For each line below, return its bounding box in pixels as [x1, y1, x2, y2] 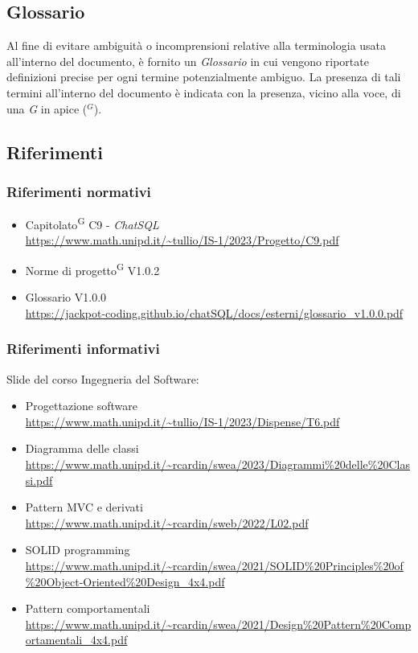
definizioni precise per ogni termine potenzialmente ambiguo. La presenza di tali [6, 68, 401, 85]
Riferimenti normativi [6, 181, 151, 201]
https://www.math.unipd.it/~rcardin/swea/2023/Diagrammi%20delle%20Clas [25, 456, 410, 473]
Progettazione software [25, 397, 137, 414]
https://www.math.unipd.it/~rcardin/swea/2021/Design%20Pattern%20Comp [25, 615, 412, 632]
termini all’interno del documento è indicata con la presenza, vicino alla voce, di [6, 84, 401, 101]
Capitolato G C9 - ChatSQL [25, 214, 159, 232]
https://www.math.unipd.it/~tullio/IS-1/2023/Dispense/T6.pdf [25, 413, 340, 429]
